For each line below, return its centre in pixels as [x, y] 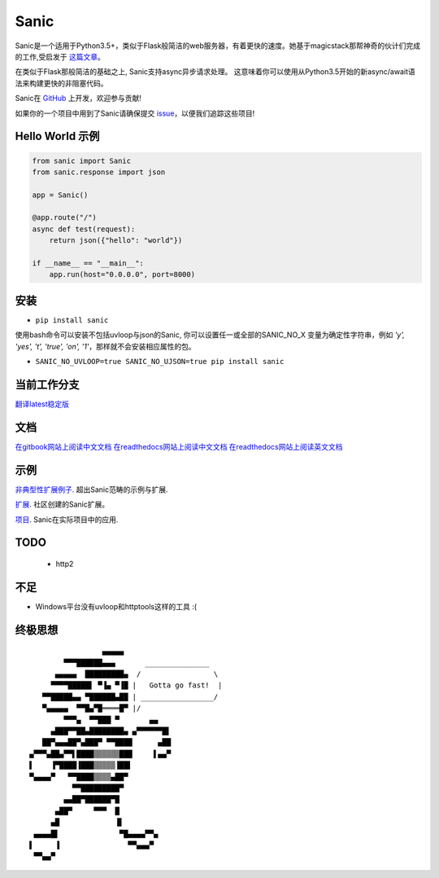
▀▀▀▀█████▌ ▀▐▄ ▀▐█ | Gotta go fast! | [137, 685]
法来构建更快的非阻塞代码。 [61, 83]
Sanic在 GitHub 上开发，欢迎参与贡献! [78, 99]
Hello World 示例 [57, 136]
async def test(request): [84, 229]
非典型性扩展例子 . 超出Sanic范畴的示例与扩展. [91, 489]
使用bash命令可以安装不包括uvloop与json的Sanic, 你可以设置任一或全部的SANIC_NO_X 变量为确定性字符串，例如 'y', [210, 335]
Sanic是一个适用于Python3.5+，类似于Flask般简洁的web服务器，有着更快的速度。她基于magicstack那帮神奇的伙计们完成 [217, 46]
